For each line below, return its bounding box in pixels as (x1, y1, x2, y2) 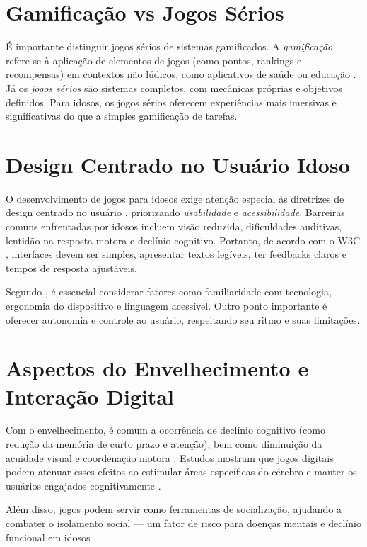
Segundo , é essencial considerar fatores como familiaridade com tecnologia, (6, 284, 332, 299)
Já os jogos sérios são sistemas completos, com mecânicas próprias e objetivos (6, 80, 342, 95)
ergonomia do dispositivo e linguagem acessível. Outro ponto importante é (6, 298, 327, 312)
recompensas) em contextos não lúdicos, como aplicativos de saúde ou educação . (6, 67, 356, 81)
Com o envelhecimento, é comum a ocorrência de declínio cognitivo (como (6, 422, 325, 437)
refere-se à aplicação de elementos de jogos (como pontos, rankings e (6, 52, 302, 67)
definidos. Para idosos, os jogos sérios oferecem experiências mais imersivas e (6, 94, 337, 109)
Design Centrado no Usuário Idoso (6, 150, 350, 179)
